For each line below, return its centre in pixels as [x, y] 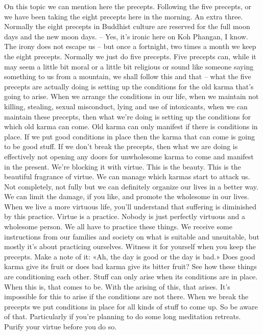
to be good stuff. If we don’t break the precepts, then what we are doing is [121, 146]
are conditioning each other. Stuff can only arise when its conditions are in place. [131, 277]
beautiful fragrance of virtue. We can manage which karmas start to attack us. [127, 176]
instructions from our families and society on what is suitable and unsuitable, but [132, 236]
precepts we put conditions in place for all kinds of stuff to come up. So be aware [131, 306]
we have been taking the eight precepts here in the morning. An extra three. [124, 16]
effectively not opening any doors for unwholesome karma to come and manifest [129, 156]
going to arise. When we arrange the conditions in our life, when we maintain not [131, 96]
